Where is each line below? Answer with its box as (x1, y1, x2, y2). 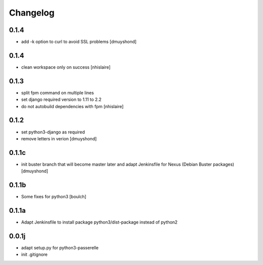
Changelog (9, 7, 55, 18)
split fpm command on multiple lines (21, 90, 94, 95)
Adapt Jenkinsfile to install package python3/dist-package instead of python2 (21, 219, 178, 225)
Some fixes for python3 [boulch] (21, 194, 87, 200)
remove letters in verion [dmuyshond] (21, 135, 97, 141)
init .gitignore (21, 251, 48, 258)
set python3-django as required (21, 129, 85, 135)
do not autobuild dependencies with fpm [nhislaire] (21, 103, 124, 109)
